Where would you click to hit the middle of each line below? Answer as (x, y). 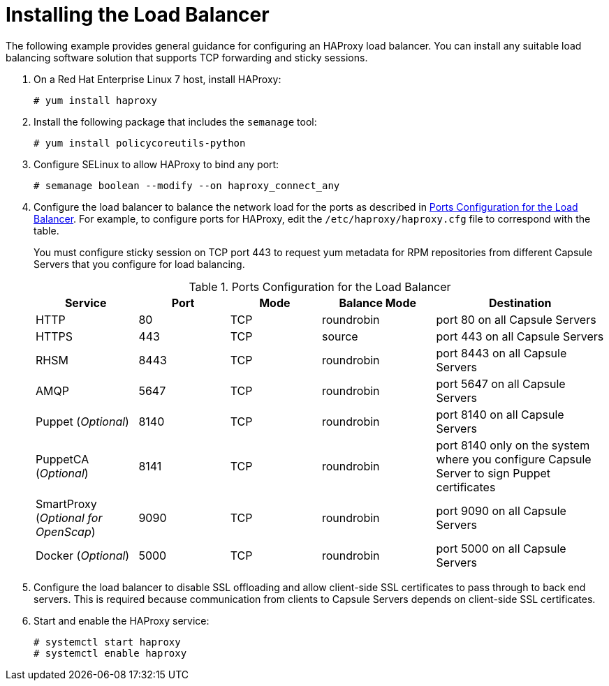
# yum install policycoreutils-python (140, 143)
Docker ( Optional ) (83, 555)
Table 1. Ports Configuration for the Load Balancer (320, 286)
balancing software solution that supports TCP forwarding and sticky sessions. (187, 57)
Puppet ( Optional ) (82, 421)
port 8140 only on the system (513, 445)
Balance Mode (378, 303)
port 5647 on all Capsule (501, 383)
